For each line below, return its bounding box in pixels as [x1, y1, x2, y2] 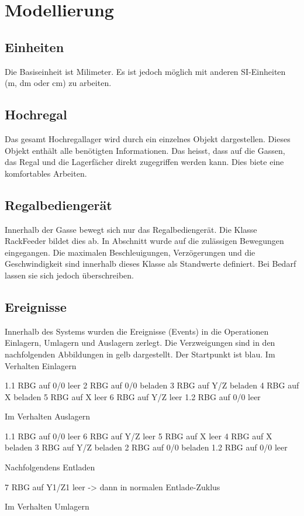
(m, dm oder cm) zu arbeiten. [5, 77, 112, 89]
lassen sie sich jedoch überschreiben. [5, 269, 134, 281]
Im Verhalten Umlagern [5, 500, 89, 512]
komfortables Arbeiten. [5, 167, 87, 179]
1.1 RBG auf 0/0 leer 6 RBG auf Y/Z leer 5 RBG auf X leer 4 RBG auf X [5, 429, 272, 442]
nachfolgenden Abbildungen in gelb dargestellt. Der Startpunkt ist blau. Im [5, 348, 275, 360]
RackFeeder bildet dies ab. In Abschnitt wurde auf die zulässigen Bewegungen [5, 235, 284, 247]
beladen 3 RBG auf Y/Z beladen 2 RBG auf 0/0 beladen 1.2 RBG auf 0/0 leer [5, 441, 288, 453]
